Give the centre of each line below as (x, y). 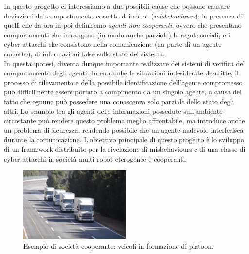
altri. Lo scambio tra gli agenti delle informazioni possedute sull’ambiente (113, 111)
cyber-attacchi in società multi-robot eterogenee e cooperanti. (96, 158)
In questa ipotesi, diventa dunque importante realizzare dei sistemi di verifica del (124, 63)
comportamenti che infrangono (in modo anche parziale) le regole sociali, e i (117, 34)
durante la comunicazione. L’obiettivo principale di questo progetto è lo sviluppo (124, 139)
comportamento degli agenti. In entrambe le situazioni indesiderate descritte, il (121, 73)
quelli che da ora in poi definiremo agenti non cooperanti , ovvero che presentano (123, 25)
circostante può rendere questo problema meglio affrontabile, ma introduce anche (124, 120)
